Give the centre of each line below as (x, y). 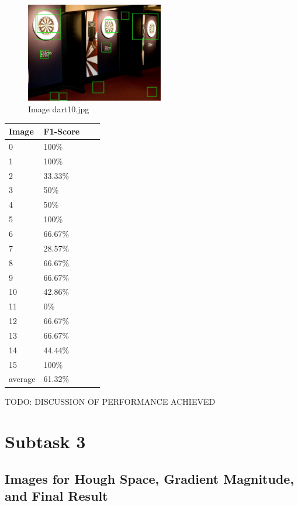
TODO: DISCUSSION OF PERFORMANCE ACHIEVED (110, 401)
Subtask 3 (45, 441)
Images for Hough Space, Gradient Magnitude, (150, 478)
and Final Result (56, 496)
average (22, 379)
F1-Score (62, 131)
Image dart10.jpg (59, 109)
